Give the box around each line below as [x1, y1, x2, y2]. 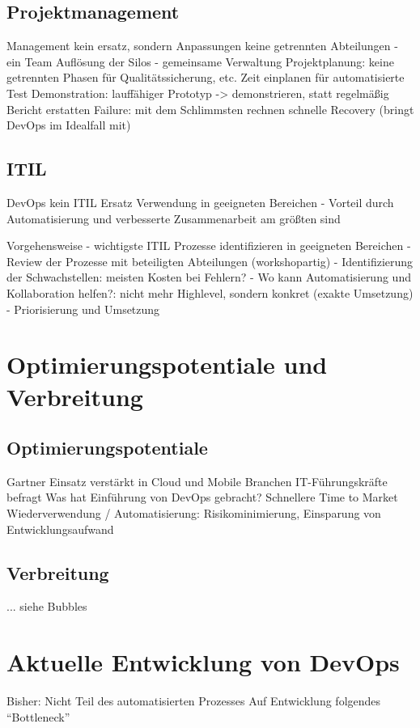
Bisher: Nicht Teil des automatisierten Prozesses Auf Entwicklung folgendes [6, 692, 381, 709]
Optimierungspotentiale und [6, 348, 328, 381]
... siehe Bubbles [6, 598, 87, 615]
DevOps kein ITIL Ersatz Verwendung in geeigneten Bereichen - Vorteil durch [6, 193, 394, 210]
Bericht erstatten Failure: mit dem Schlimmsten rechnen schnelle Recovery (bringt [6, 100, 414, 117]
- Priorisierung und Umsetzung [6, 300, 160, 317]
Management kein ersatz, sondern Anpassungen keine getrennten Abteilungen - [6, 37, 398, 54]
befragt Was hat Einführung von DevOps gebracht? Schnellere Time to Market [6, 489, 398, 506]
